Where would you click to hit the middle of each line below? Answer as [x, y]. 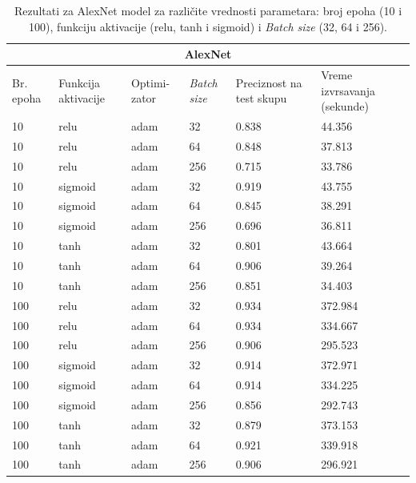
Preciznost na [269, 82]
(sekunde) [345, 106]
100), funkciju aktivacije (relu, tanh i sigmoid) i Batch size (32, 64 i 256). [208, 26]
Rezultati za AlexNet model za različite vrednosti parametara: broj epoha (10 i [208, 10]
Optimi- [150, 82]
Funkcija [80, 82]
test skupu [261, 98]
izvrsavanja [348, 90]
